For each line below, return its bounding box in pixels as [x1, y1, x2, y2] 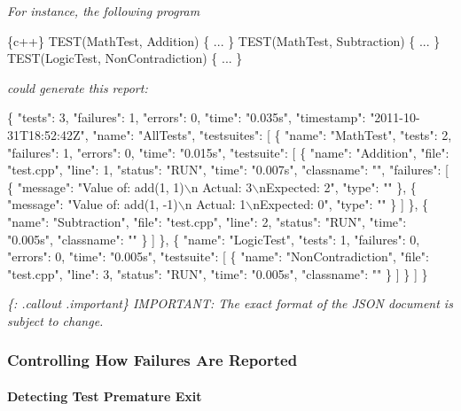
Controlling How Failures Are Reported [7, 349, 298, 371]
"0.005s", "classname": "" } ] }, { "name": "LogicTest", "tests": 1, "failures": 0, [7, 229, 420, 248]
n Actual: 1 [184, 195, 246, 213]
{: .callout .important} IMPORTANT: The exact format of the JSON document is [7, 294, 453, 313]
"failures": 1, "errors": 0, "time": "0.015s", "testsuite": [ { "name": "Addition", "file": [7, 143, 449, 161]
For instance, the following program [7, 2, 200, 19]
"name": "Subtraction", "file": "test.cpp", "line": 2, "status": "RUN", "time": [7, 212, 407, 230]
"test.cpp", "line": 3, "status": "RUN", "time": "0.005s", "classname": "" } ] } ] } [7, 264, 428, 283]
